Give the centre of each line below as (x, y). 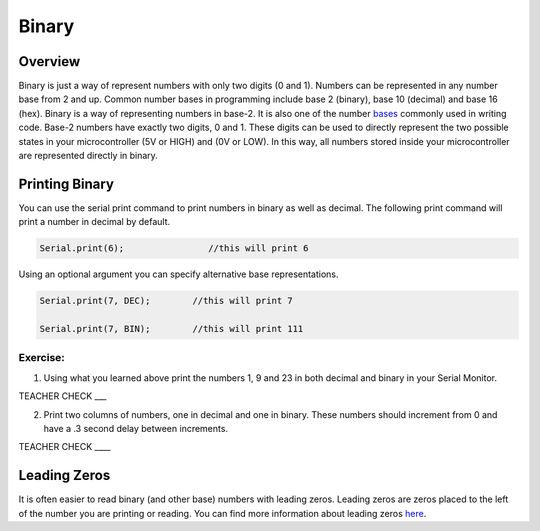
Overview (49, 61)
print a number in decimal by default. (94, 222)
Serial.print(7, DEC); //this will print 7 (166, 301)
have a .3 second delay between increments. (136, 428)
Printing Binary (66, 183)
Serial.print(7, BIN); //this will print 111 (171, 329)
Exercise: (41, 358)
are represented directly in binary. (88, 156)
